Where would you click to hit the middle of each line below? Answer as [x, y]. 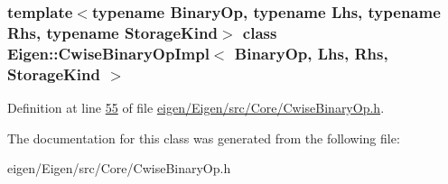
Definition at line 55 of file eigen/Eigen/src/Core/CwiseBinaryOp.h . [196, 107]
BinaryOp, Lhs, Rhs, [311, 53]
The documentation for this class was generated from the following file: [204, 138]
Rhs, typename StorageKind [112, 32]
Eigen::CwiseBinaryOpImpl [108, 53]
